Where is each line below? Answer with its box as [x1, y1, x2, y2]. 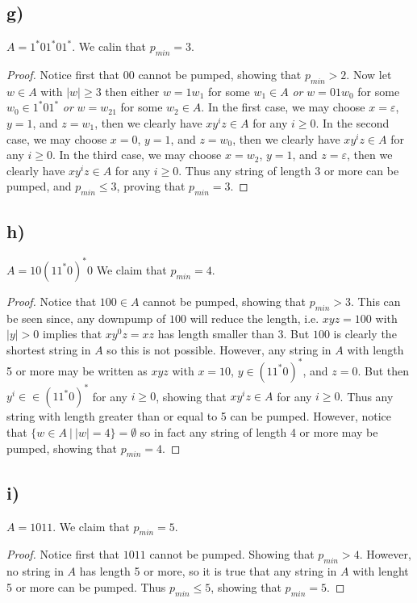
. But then [357, 362, 410, 379]
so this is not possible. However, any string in [106, 341, 332, 358]
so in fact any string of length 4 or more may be [140, 424, 378, 441]
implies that [42, 325, 102, 342]
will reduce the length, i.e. [190, 309, 319, 326]
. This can [351, 292, 401, 309]
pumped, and [6, 178, 72, 195]
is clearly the [333, 325, 397, 342]
